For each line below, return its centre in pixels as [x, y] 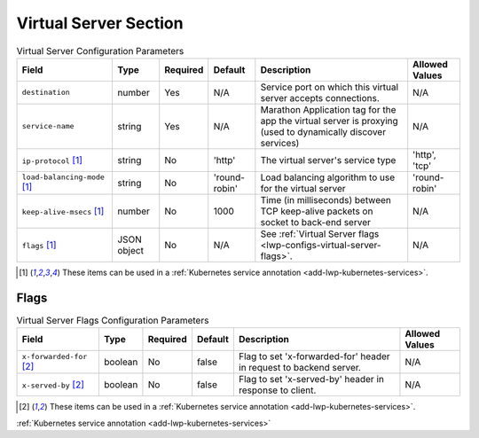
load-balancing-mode [63, 177]
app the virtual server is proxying [329, 121]
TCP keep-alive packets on [317, 211]
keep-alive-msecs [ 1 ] [63, 211]
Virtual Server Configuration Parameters [100, 51]
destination [46, 93]
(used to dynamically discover [323, 131]
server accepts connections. [320, 98]
